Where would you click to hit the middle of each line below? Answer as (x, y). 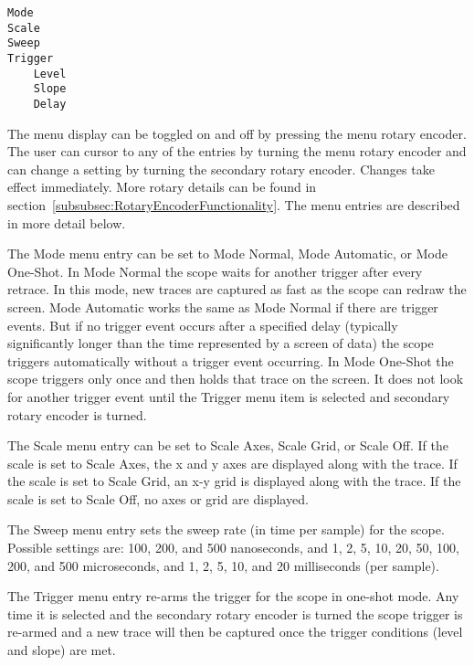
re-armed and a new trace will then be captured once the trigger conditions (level (235, 632)
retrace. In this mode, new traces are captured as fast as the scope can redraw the (237, 289)
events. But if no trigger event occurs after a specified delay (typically (203, 325)
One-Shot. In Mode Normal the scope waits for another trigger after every (215, 271)
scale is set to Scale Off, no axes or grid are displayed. (158, 498)
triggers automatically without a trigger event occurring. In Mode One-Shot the (231, 360)
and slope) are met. (62, 650)
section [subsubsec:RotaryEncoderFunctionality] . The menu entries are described (234, 204)
